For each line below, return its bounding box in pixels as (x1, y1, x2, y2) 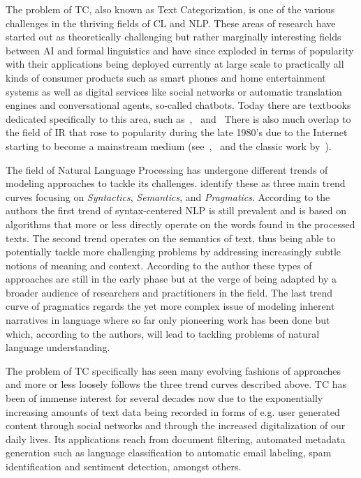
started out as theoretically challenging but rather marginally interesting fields (6, 29, 341, 44)
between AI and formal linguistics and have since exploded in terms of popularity (6, 43, 354, 57)
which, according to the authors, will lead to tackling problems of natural (6, 326, 320, 341)
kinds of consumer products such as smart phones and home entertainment (6, 70, 326, 84)
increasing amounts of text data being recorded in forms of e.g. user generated (6, 404, 340, 419)
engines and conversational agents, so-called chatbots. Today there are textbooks (6, 98, 351, 112)
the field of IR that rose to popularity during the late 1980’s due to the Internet (6, 125, 348, 140)
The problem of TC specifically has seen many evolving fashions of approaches (6, 363, 341, 378)
